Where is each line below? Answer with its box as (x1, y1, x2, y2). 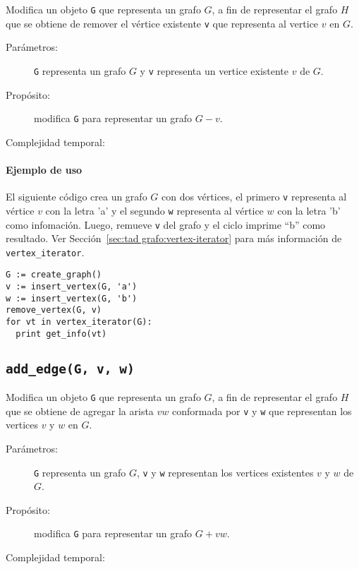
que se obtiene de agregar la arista (6, 403, 154, 418)
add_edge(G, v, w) (6, 361, 135, 376)
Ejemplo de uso (6, 162, 83, 176)
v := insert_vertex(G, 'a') (6, 282, 138, 292)
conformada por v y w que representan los (172, 403, 352, 418)
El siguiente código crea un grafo (6, 189, 147, 204)
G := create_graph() (6, 270, 102, 280)
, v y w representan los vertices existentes (136, 465, 314, 479)
